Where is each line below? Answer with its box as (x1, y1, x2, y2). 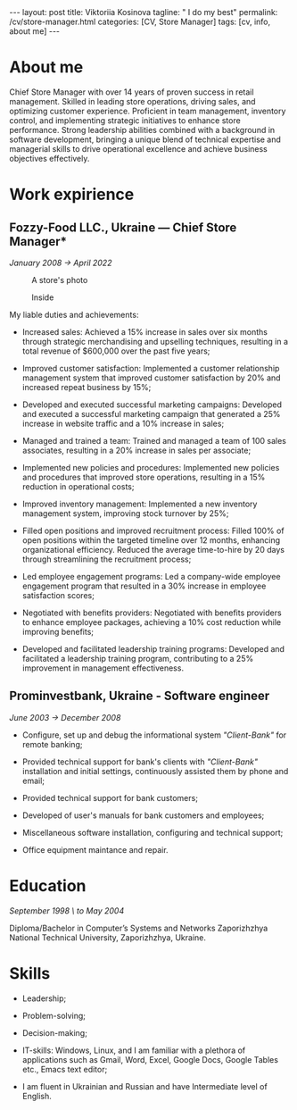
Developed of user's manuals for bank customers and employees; (21, 810, 265, 821)
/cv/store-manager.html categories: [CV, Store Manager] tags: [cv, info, (9, 16, 271, 27)
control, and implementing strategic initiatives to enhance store (9, 114, 241, 126)
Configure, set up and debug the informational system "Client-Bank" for (21, 730, 287, 740)
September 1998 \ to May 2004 (9, 905, 125, 916)
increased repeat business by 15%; (21, 381, 152, 392)
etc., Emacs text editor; (21, 1064, 108, 1074)
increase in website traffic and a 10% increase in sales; (21, 418, 225, 429)
